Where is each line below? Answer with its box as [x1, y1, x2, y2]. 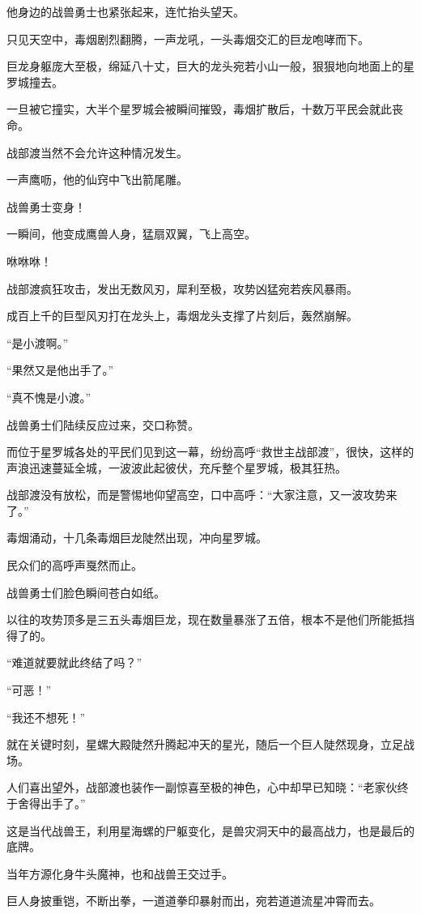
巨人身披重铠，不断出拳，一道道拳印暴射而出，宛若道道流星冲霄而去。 [6, 892, 381, 909]
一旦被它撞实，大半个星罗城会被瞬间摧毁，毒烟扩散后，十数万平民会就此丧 [6, 100, 403, 117]
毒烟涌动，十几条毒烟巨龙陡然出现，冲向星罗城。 [6, 529, 267, 546]
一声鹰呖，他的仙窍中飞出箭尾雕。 [6, 171, 188, 188]
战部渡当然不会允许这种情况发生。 [6, 143, 188, 160]
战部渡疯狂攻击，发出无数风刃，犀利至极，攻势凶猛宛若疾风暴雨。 [6, 280, 358, 297]
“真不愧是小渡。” [6, 388, 91, 405]
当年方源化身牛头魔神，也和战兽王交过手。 [6, 865, 233, 882]
